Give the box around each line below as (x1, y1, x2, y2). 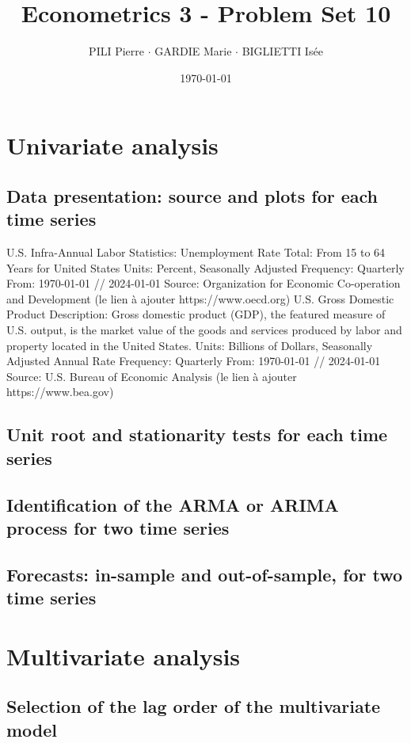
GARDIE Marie (154, 43, 232, 59)
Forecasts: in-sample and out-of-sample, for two (6, 562, 403, 586)
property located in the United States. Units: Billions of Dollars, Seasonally (6, 337, 373, 353)
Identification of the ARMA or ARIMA (6, 492, 339, 516)
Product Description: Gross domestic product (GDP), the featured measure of (6, 306, 386, 322)
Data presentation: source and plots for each (6, 183, 378, 208)
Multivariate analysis (6, 639, 241, 672)
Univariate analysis (6, 129, 219, 162)
